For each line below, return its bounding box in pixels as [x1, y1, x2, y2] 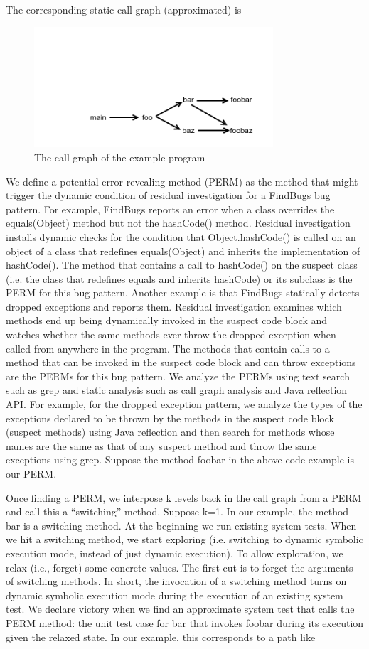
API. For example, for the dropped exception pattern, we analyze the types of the [6, 397, 363, 412]
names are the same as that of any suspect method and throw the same [6, 438, 317, 453]
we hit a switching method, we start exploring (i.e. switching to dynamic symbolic [6, 532, 363, 547]
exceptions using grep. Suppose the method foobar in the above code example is [6, 452, 354, 467]
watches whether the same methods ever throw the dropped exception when [6, 327, 336, 342]
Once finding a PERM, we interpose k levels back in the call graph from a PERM [6, 490, 362, 505]
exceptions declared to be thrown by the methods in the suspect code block [6, 410, 334, 425]
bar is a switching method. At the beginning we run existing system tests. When [6, 517, 357, 532]
